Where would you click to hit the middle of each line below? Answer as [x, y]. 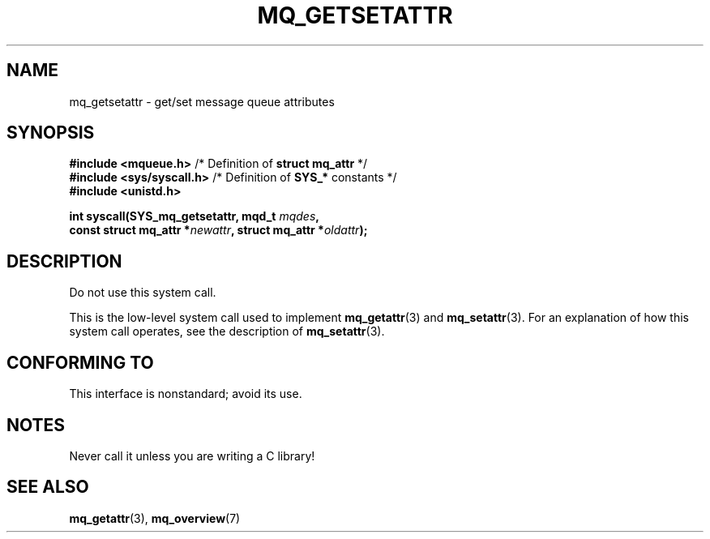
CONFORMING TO [80, 362]
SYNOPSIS [51, 133]
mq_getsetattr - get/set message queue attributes [202, 101]
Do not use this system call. [143, 293]
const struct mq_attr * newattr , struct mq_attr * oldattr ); [218, 230]
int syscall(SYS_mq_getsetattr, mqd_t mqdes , [194, 216]
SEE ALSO [48, 487]
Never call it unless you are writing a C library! [192, 456]
